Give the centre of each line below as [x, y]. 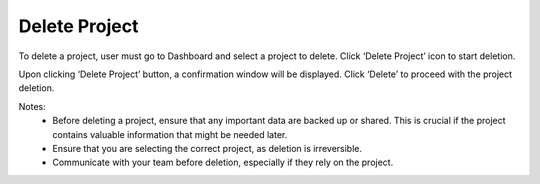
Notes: [32, 106]
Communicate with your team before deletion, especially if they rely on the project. [223, 162]
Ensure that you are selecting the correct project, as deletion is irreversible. [207, 148]
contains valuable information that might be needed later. [170, 134]
